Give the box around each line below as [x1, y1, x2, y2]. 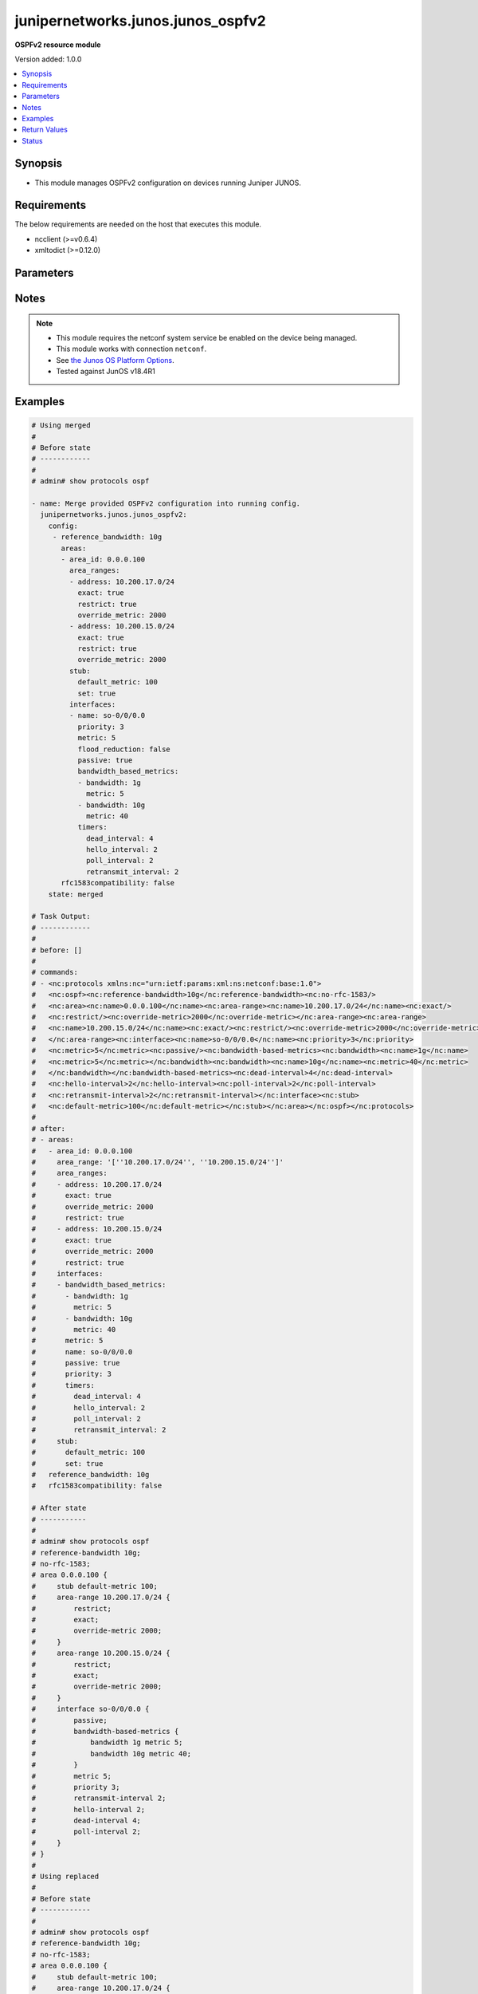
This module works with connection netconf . [56, 344, 207, 354]
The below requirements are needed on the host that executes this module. [14, 219, 262, 229]
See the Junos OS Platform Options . [56, 355, 174, 365]
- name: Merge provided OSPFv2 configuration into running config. [31, 498, 301, 508]
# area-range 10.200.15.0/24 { [31, 1649, 170, 1658]
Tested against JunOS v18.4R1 [56, 367, 155, 376]
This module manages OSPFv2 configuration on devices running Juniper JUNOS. [34, 178, 302, 187]
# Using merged [31, 421, 91, 430]
